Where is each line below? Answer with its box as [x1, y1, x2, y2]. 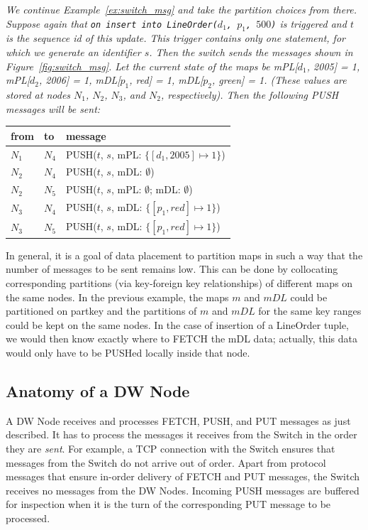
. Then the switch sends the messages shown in [149, 44, 353, 59]
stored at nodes [6, 87, 71, 102]
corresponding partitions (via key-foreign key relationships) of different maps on [6, 275, 353, 290]
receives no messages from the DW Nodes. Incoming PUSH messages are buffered [6, 482, 359, 497]
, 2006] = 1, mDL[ [39, 72, 121, 87]
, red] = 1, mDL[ [129, 72, 203, 87]
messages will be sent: [6, 101, 101, 116]
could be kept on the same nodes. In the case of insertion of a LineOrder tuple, [6, 317, 349, 332]
